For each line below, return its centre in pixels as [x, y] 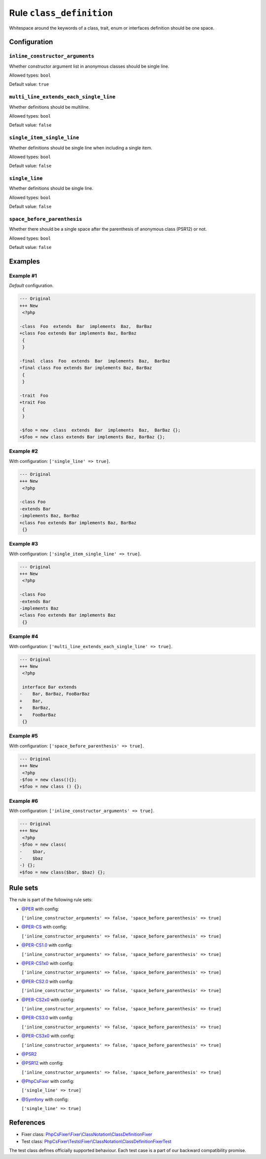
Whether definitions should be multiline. [50, 107]
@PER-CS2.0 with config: [48, 981]
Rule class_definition [61, 13]
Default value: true [29, 84]
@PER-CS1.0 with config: [47, 945]
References [27, 1123]
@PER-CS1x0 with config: [48, 963]
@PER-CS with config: [44, 927]
